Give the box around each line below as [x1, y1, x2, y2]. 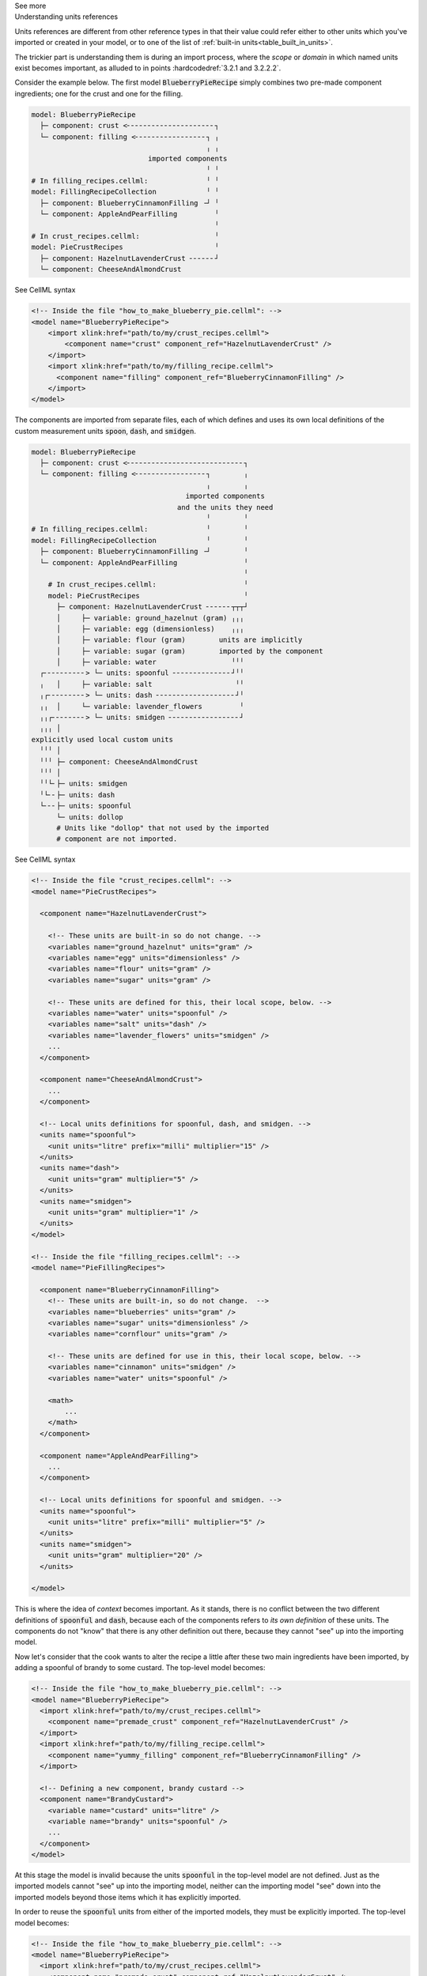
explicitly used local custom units [31, 735, 174, 744]
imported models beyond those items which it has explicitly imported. [14, 1892, 241, 1902]
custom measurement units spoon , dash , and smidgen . [14, 426, 197, 436]
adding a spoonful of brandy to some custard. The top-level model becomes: [14, 1663, 266, 1672]
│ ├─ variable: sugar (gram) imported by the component [56, 647, 323, 655]
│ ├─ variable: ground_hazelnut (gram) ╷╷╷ [56, 613, 244, 622]
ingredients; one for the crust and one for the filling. [14, 89, 183, 98]
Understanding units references [14, 12, 119, 21]
